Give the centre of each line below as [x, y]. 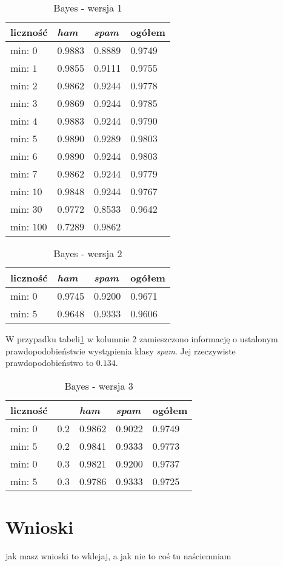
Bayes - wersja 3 [99, 385]
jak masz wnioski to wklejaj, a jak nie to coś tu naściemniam [118, 555]
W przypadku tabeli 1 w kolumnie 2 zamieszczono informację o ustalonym [142, 339]
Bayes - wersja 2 [88, 253]
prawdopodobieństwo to [50, 363]
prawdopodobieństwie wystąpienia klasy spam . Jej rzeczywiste [121, 350]
